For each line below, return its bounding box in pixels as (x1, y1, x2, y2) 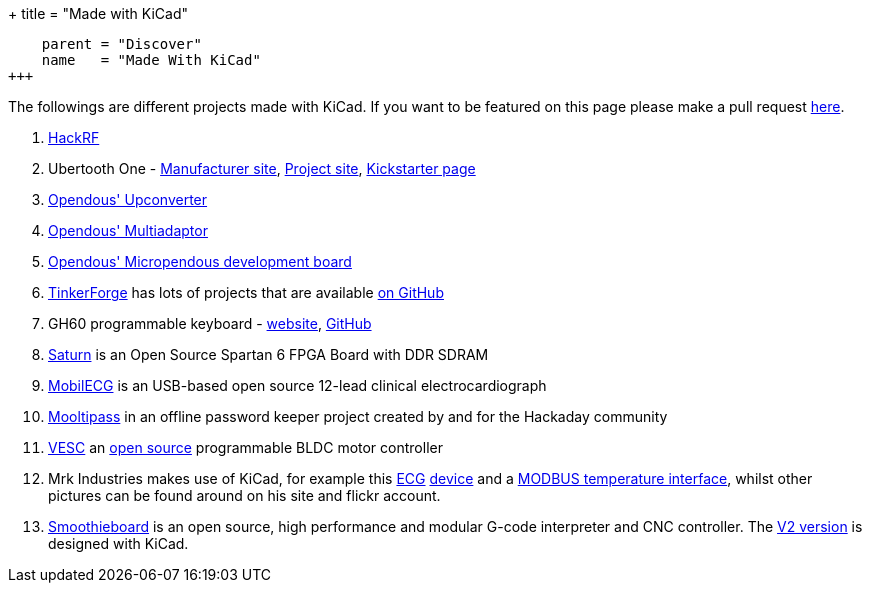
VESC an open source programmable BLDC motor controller (48, 439, 443, 456)
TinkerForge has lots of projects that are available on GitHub (48, 284, 444, 301)
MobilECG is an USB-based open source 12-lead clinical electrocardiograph (48, 377, 547, 394)
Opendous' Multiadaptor (48, 222, 208, 239)
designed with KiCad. (48, 535, 189, 552)
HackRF (48, 129, 100, 146)
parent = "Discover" (41, 36, 202, 52)
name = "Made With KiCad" (41, 52, 261, 68)
